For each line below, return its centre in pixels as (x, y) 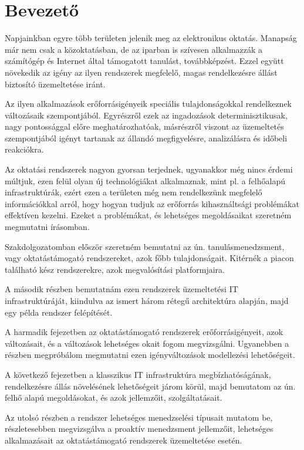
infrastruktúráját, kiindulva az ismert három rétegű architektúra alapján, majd (147, 300)
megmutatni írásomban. (47, 227)
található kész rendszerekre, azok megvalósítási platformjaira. (115, 269)
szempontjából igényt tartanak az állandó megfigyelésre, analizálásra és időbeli (146, 138)
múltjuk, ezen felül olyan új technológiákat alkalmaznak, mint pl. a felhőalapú (145, 180)
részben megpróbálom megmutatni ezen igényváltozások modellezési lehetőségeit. (150, 355)
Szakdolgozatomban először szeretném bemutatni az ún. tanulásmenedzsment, (145, 246)
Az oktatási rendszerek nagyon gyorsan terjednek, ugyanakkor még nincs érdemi (149, 169)
